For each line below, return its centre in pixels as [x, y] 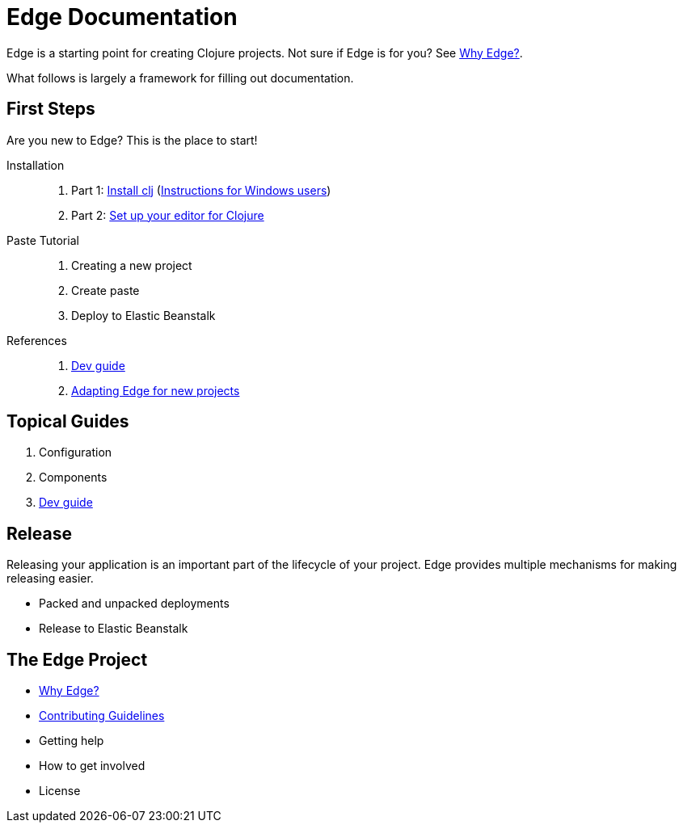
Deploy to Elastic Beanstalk [143, 315]
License [60, 791]
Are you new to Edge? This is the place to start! [132, 140]
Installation [36, 165]
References [37, 340]
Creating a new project [132, 265]
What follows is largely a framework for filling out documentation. [180, 78]
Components [73, 478]
